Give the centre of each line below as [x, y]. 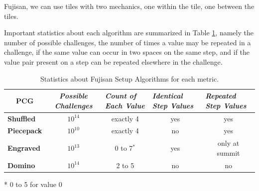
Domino [21, 165]
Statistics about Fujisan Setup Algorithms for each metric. [129, 78]
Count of [121, 96]
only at [228, 143]
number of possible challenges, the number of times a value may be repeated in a [128, 42]
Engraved [24, 148]
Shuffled [22, 118]
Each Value [125, 105]
